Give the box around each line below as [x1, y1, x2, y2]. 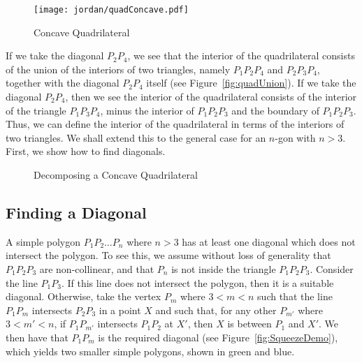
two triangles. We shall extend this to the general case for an [6, 130, 266, 145]
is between [227, 316, 272, 331]
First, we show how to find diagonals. [6, 144, 166, 158]
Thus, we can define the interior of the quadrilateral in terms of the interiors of [6, 117, 345, 131]
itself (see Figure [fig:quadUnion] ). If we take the [146, 75, 356, 90]
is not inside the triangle [171, 261, 276, 276]
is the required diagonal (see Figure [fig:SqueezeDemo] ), [98, 329, 338, 344]
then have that [6, 329, 68, 344]
